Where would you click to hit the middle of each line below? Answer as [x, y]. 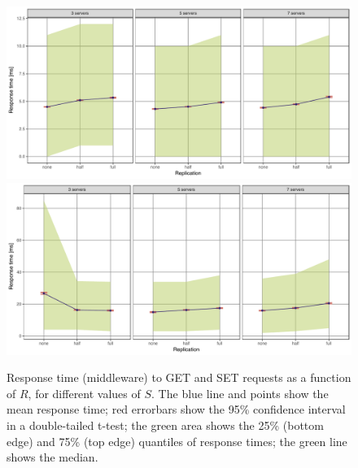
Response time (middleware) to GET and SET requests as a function [179, 377]
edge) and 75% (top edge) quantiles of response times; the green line [177, 441]
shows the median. [52, 457]
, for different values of [84, 393]
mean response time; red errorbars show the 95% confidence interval [176, 409]
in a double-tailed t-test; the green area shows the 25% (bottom [165, 425]
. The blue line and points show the [240, 393]
